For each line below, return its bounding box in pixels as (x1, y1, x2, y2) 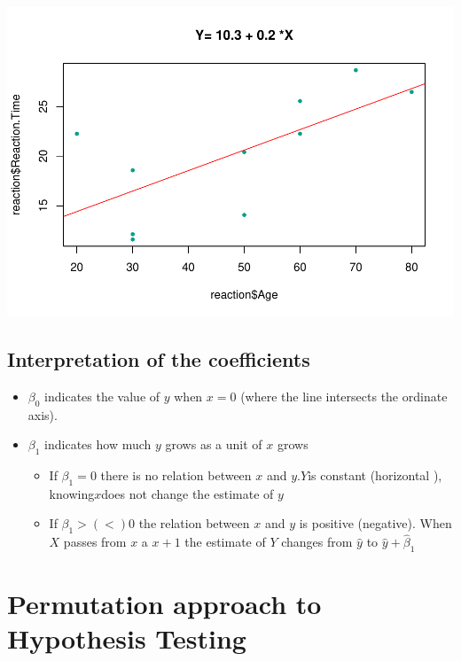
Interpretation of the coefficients (7, 345, 310, 372)
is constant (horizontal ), (308, 465, 442, 484)
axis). (27, 405, 58, 424)
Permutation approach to (7, 586, 322, 622)
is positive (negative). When (299, 514, 452, 533)
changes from (281, 533, 353, 551)
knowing (49, 484, 95, 502)
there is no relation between (100, 465, 252, 484)
